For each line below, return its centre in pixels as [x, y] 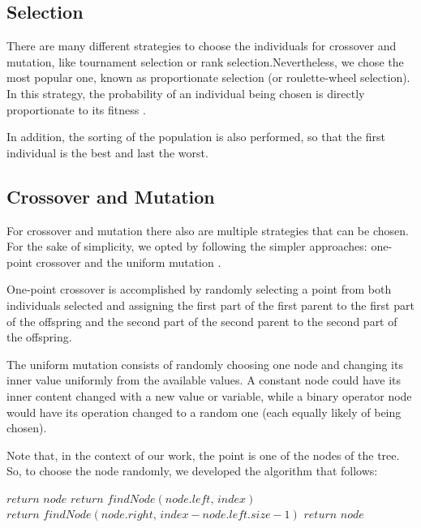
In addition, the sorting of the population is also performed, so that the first [196, 137]
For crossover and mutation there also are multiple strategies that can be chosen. [208, 230]
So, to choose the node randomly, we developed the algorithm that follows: [192, 471]
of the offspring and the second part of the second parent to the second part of [202, 321]
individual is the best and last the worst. [107, 152]
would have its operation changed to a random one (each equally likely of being [204, 412]
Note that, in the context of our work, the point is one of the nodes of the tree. [203, 455]
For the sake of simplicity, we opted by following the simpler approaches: [187, 246]
